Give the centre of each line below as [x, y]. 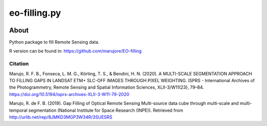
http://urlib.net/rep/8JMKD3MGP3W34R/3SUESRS [61, 117]
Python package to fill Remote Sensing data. [54, 42]
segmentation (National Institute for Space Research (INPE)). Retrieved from [106, 110]
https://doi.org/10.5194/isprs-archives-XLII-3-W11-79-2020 [69, 94]
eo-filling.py [35, 13]
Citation [19, 64]
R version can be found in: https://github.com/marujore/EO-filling [75, 51]
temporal [18, 110]
